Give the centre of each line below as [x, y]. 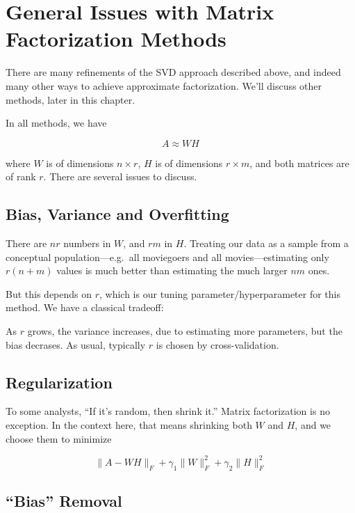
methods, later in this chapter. [71, 99]
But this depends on [49, 293]
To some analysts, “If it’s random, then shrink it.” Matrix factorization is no [168, 411]
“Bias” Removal [64, 500]
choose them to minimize [59, 438]
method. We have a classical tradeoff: [85, 307]
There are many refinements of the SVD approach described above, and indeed [173, 72]
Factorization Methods [116, 39]
